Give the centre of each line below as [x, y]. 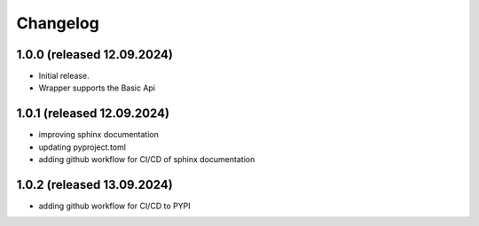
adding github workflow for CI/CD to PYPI [114, 206]
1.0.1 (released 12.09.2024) [93, 114]
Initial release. [64, 76]
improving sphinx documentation [99, 135]
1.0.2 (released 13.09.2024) [94, 185]
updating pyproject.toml [82, 147]
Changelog [58, 23]
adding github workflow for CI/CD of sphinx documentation [147, 160]
